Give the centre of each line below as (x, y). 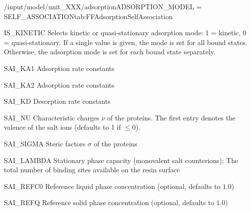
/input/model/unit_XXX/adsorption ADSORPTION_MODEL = (103, 6)
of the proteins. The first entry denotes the (171, 117)
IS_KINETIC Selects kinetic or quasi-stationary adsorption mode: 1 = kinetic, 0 (125, 33)
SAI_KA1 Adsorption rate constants (59, 68)
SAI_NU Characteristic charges (52, 117)
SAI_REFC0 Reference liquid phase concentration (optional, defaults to (112, 186)
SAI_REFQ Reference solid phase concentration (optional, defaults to (109, 202)
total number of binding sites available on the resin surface (92, 170)
